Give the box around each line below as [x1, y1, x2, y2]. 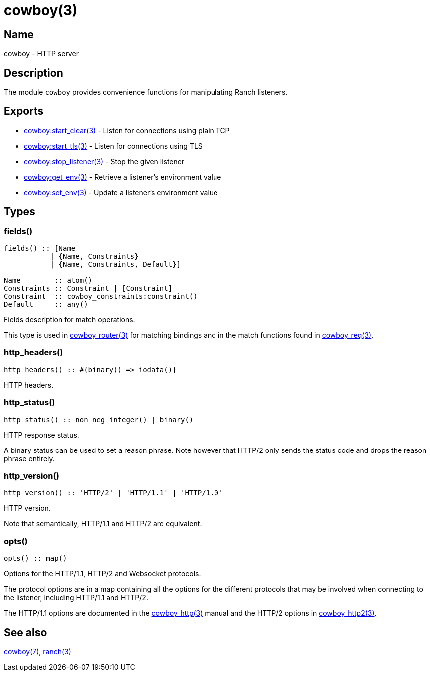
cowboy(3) [4, 2, 78, 19]
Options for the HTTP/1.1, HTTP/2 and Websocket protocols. [4, 569, 201, 578]
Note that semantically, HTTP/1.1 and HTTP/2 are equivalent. [4, 519, 202, 528]
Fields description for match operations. [4, 315, 135, 324]
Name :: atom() [4, 276, 93, 285]
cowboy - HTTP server [4, 49, 79, 58]
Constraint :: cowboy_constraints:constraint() [4, 292, 198, 301]
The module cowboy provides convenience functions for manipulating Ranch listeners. [4, 88, 288, 97]
